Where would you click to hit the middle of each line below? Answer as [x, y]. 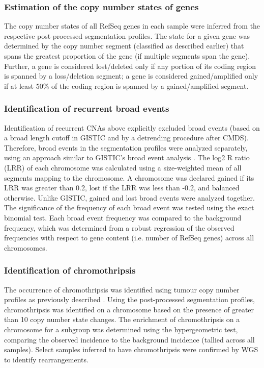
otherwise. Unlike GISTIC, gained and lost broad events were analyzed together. [129, 197]
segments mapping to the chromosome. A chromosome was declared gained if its [129, 177]
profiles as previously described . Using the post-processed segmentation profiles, [129, 299]
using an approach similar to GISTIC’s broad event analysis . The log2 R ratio [127, 157]
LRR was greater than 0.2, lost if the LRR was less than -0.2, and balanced [122, 188]
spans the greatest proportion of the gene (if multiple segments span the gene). [127, 56]
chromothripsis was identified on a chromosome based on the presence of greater [129, 309]
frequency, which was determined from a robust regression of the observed [119, 227]
